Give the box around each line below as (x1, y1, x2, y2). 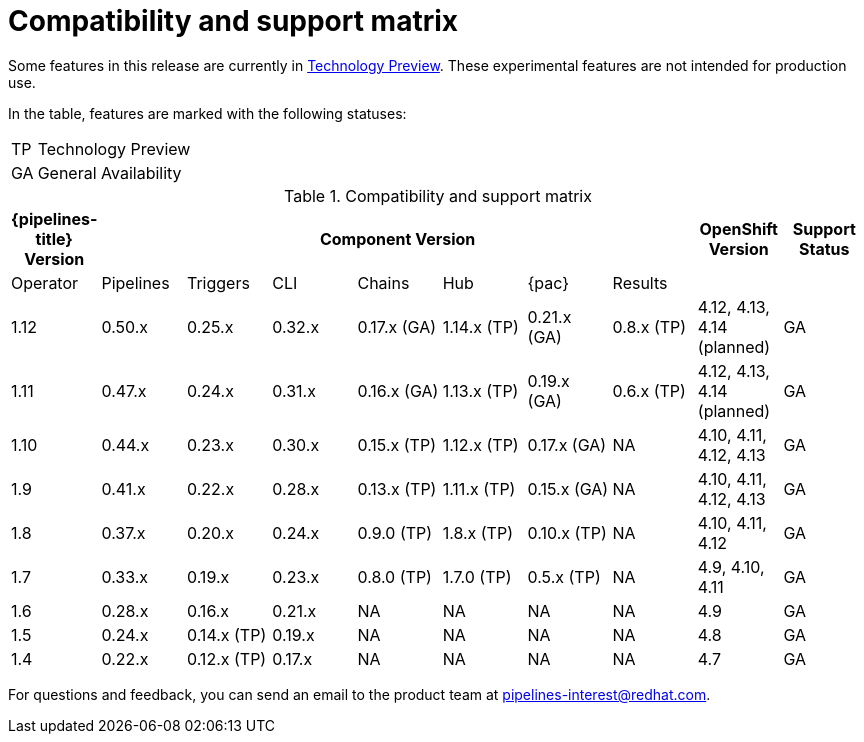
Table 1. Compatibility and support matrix (284, 185, 592, 206)
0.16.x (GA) (357, 380, 439, 401)
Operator (11, 272, 79, 293)
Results (612, 272, 668, 293)
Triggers (186, 272, 250, 293)
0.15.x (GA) (527, 478, 609, 499)
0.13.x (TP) (357, 478, 437, 499)
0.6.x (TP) (612, 380, 686, 401)
